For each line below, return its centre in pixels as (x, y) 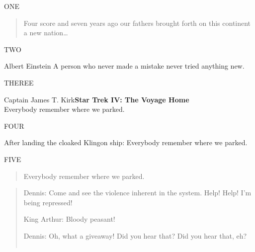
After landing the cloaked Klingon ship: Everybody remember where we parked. (126, 142)
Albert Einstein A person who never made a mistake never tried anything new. (124, 66)
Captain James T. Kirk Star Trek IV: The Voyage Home (97, 99)
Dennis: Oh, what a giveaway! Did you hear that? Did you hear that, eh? (135, 235)
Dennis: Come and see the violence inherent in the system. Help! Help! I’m (137, 193)
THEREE (19, 82)
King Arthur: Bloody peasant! (69, 219)
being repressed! (48, 202)
